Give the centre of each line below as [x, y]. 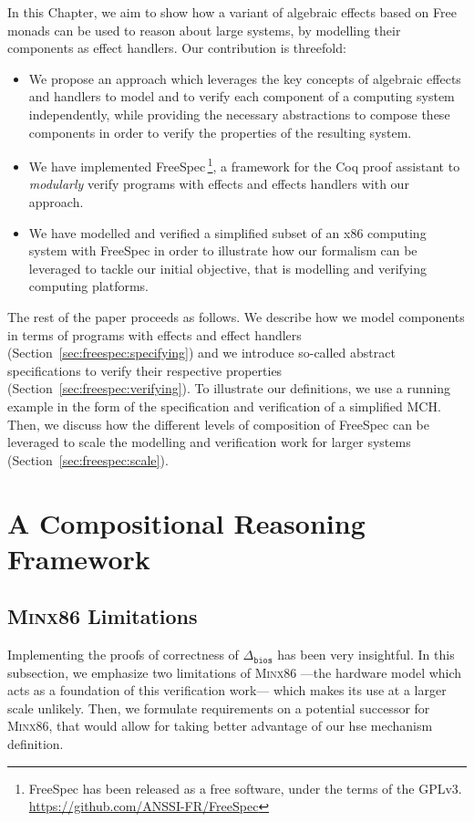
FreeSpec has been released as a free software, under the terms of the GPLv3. [245, 788]
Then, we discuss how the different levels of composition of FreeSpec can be [218, 424]
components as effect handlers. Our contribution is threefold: [177, 48]
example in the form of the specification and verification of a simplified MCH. [224, 406]
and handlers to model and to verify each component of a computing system [242, 96]
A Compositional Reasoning [186, 522]
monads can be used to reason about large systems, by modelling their [204, 30]
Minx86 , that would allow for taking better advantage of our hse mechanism [220, 726]
